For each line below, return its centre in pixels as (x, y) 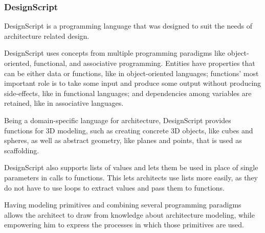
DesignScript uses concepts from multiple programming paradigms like (115, 53)
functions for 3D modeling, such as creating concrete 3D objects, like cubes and (129, 130)
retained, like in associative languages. (64, 103)
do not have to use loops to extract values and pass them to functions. (114, 187)
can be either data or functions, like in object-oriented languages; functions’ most (131, 73)
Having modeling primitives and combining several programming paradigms (123, 205)
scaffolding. (22, 150)
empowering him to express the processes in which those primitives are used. (124, 225)
